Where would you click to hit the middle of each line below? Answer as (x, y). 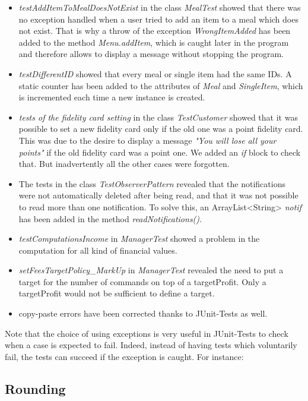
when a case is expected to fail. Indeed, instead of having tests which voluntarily (151, 345)
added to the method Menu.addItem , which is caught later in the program (154, 42)
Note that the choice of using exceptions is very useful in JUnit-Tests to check (147, 333)
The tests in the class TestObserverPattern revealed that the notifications (152, 183)
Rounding (35, 388)
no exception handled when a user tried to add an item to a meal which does (158, 19)
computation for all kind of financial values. (98, 250)
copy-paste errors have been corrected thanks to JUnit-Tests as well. (143, 313)
